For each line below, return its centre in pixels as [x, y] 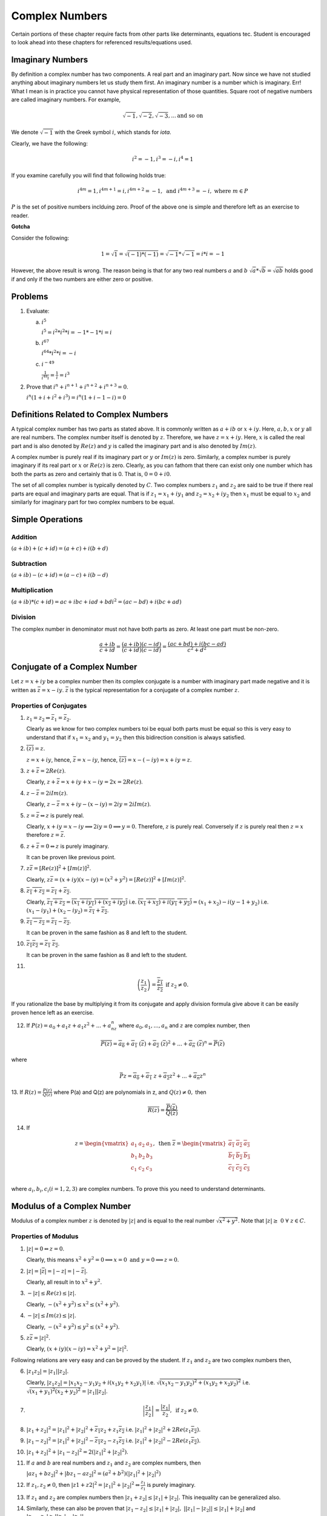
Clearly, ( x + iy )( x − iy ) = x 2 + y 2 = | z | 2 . [77, 1348]
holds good [299, 270]
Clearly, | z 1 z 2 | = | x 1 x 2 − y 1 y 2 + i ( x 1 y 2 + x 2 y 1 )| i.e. [91, 1383]
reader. [20, 215]
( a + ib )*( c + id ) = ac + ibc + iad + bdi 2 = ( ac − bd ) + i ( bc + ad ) [96, 601]
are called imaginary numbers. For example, [66, 99]
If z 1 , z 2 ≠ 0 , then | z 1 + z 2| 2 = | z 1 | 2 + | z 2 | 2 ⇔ [83, 1485]
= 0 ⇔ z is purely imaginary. [74, 846]
